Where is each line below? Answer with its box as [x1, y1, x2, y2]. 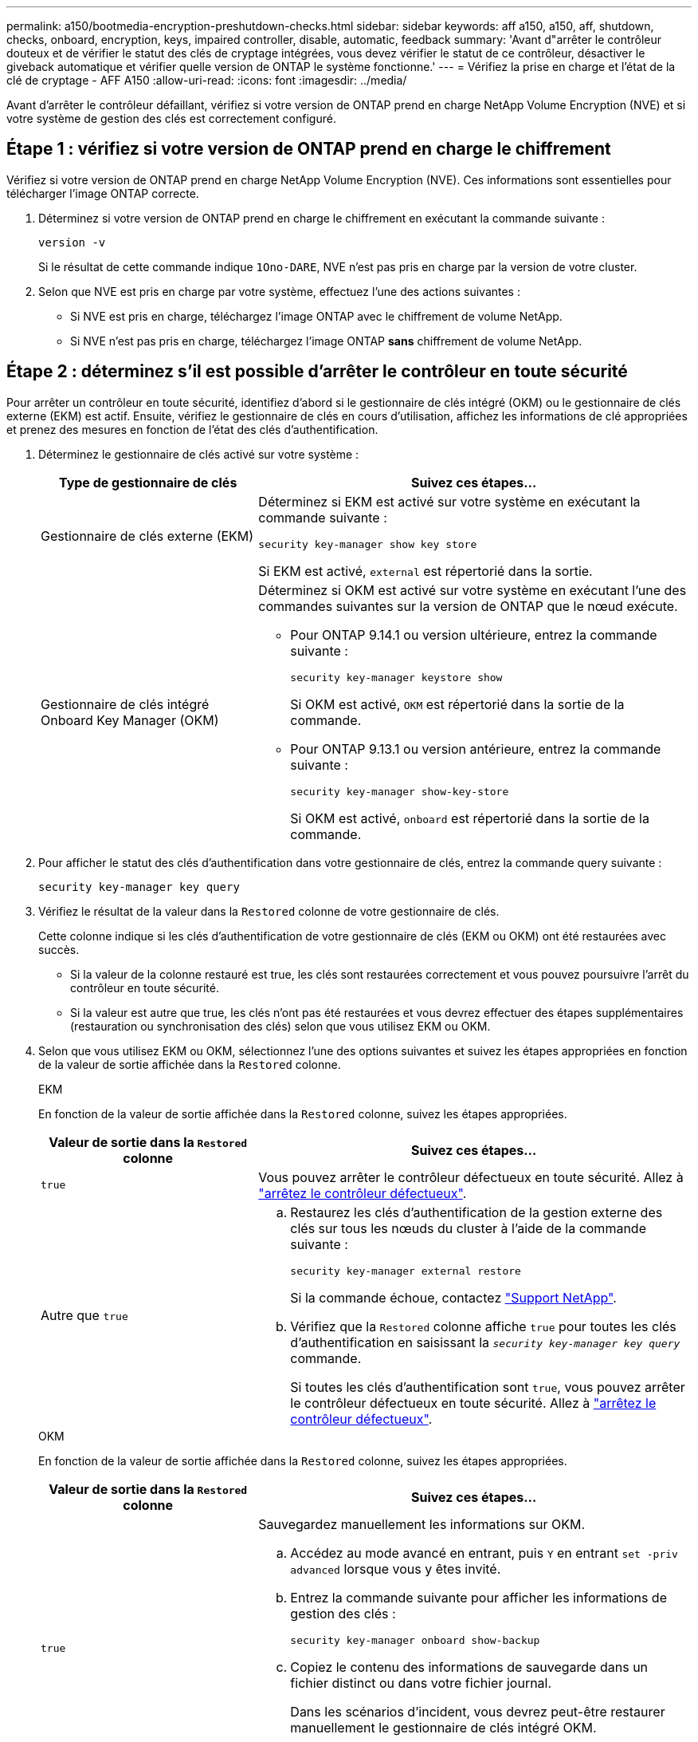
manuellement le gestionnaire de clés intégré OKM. [290, 1719, 597, 1736]
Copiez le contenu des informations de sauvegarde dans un [290, 1658, 649, 1675]
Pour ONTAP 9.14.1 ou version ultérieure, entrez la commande [290, 626, 657, 643]
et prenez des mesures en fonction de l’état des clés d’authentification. [6, 422, 378, 436]
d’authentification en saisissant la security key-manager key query [290, 1334, 680, 1350]
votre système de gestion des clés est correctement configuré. [6, 112, 336, 125]
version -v [38, 235, 106, 249]
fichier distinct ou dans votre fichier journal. [290, 1674, 552, 1691]
